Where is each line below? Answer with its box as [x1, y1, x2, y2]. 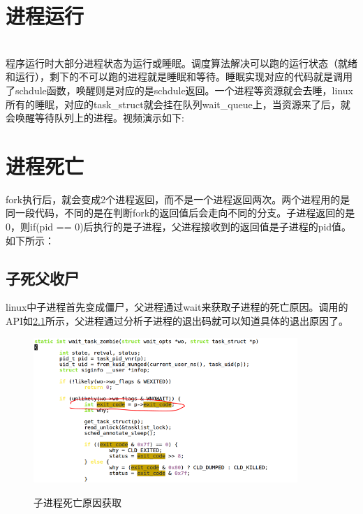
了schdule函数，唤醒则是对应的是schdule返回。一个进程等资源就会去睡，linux [6, 82, 353, 97]
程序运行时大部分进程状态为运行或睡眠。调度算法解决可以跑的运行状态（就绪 [6, 55, 357, 70]
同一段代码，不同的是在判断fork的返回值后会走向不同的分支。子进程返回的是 [6, 205, 355, 220]
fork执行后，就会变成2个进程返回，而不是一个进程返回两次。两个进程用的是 [6, 191, 350, 206]
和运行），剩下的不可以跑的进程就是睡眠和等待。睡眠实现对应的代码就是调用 [6, 69, 353, 84]
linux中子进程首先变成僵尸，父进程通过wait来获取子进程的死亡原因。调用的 [6, 300, 348, 314]
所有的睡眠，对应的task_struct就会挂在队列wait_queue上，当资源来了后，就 [6, 96, 350, 111]
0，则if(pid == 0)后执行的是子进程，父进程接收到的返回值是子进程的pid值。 [6, 219, 352, 233]
